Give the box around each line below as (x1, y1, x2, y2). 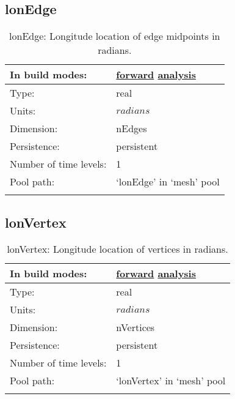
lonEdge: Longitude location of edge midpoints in (9, 29, 220, 43)
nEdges (116, 121, 147, 136)
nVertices (116, 320, 155, 335)
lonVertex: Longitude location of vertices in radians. (7, 242, 228, 256)
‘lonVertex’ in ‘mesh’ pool (116, 373, 226, 388)
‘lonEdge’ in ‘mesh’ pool (116, 174, 220, 189)
